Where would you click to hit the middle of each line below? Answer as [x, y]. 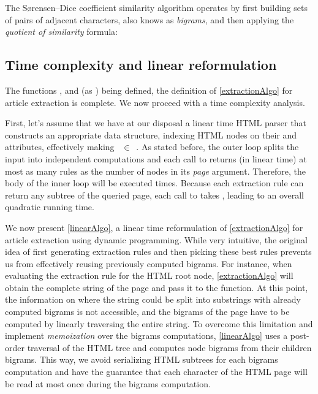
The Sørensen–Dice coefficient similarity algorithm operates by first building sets [156, 7]
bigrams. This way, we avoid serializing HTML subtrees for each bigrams [142, 359]
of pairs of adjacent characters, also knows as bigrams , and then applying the [150, 19]
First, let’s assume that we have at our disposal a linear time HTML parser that [156, 123]
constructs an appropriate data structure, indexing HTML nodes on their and [151, 134]
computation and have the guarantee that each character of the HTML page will [156, 372]
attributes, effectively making [60, 147]
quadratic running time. [50, 207]
